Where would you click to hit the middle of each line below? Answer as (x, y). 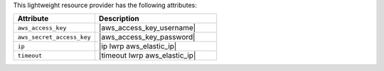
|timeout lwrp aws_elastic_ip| (147, 56)
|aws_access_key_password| (147, 37)
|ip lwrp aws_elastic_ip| (138, 46)
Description (119, 19)
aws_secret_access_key (54, 37)
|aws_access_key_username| (147, 28)
